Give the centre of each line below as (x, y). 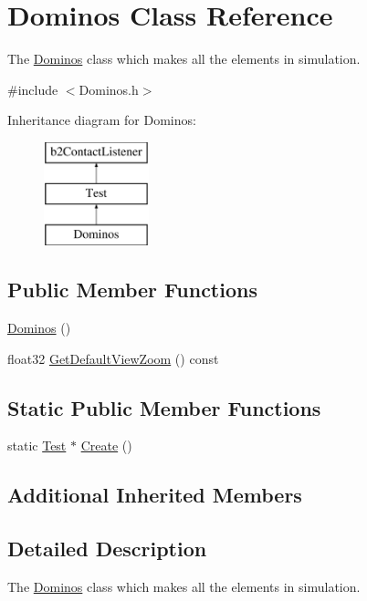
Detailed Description (107, 549)
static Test (37, 446)
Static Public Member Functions (164, 407)
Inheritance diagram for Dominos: (102, 120)
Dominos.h (109, 89)
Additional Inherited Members (155, 495)
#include (33, 89)
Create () (106, 446)
